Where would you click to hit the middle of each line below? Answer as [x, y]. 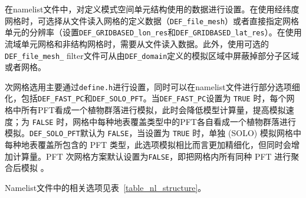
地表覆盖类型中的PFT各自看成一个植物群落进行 [205, 121]
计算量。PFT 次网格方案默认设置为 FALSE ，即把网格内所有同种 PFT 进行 [152, 156]
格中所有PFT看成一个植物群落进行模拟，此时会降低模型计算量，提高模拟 [145, 110]
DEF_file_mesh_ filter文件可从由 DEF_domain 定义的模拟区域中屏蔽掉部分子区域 [152, 55]
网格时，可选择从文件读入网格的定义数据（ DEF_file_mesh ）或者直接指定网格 [152, 20]
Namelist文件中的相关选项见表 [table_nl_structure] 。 [106, 187]
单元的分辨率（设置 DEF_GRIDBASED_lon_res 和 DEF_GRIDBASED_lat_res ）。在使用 [153, 32]
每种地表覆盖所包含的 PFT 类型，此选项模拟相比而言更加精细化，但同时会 [148, 144]
